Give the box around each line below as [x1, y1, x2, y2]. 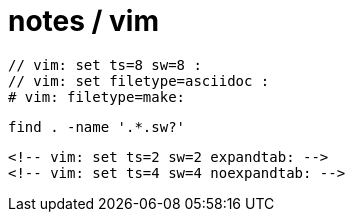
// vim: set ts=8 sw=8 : [8, 56, 202, 73]
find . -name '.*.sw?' [8, 118, 186, 135]
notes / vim [8, 4, 160, 38]
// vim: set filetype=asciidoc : [8, 72, 270, 89]
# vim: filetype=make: [8, 88, 186, 105]
